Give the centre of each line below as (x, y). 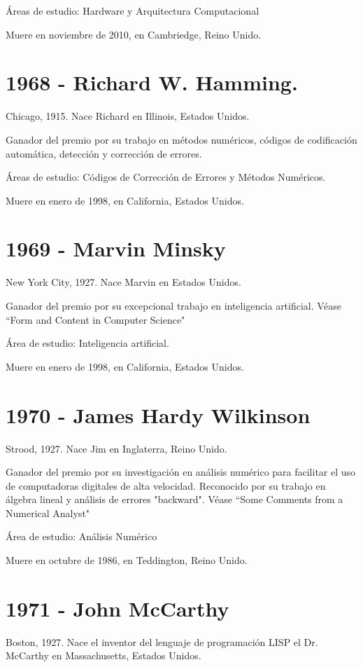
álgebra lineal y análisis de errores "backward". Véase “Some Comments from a (175, 499)
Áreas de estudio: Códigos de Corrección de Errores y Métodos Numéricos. (166, 177)
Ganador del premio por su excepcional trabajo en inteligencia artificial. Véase (173, 305)
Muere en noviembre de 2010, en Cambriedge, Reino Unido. (134, 34)
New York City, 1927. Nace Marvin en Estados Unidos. (123, 282)
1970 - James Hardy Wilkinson (158, 414)
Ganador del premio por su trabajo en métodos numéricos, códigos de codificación (181, 139)
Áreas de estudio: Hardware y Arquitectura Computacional (133, 11)
